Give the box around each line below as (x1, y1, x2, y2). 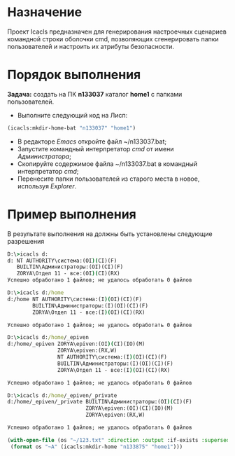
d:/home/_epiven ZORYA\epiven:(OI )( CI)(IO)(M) (7, 340, 145, 347)
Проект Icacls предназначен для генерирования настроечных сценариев (7, 27, 227, 36)
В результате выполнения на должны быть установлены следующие (7, 229, 213, 238)
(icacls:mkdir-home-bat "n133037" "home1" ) (7, 124, 136, 132)
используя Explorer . (17, 181, 77, 190)
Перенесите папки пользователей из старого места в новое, (17, 174, 200, 183)
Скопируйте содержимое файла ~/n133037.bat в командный (17, 159, 198, 168)
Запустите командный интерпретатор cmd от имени (17, 144, 174, 153)
